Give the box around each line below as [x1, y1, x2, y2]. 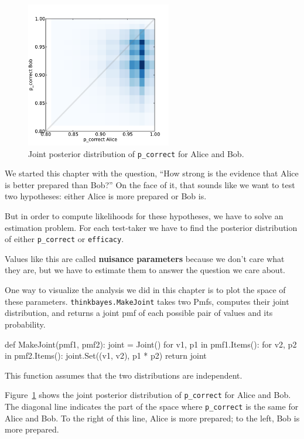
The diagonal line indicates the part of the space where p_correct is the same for [5, 400, 299, 412]
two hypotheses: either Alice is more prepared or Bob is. [5, 190, 207, 202]
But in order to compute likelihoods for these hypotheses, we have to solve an [5, 210, 283, 222]
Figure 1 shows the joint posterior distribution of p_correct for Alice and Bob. [5, 389, 291, 401]
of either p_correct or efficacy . [5, 233, 124, 245]
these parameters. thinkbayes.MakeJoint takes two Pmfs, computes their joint [5, 295, 289, 307]
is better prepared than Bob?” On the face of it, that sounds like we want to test [5, 178, 295, 190]
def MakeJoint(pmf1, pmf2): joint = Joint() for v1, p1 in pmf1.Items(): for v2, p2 [5, 338, 297, 350]
